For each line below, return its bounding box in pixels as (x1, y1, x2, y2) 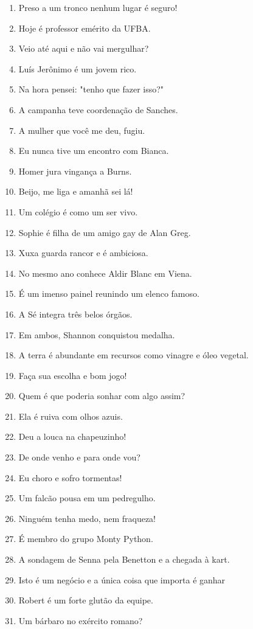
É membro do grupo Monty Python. (18, 532, 153, 545)
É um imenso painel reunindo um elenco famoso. (18, 287, 199, 300)
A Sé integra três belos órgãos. (18, 307, 133, 320)
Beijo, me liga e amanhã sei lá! (18, 185, 133, 198)
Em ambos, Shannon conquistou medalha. (18, 328, 175, 341)
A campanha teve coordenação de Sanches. (18, 103, 178, 116)
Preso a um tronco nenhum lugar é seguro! (18, 1, 178, 13)
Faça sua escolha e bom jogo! (18, 369, 127, 381)
